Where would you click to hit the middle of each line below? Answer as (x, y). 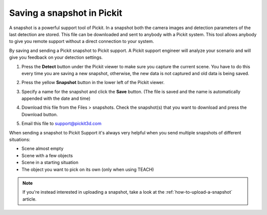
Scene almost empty (43, 149)
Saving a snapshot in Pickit (66, 13)
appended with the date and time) (56, 98)
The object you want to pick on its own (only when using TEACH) (88, 169)
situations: (20, 140)
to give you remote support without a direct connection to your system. (82, 42)
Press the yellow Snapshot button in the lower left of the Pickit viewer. (93, 83)
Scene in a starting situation (50, 163)
